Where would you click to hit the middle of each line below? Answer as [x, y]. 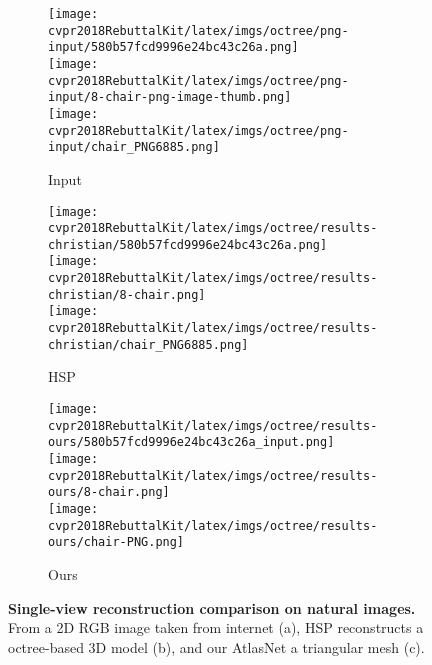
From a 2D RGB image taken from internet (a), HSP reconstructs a [216, 627]
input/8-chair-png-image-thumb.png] [170, 97]
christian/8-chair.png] [127, 294]
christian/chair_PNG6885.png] [148, 344]
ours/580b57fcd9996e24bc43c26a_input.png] [191, 442]
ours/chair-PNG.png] [116, 542]
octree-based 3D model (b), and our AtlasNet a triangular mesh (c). [216, 646]
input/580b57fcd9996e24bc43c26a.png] [173, 47]
